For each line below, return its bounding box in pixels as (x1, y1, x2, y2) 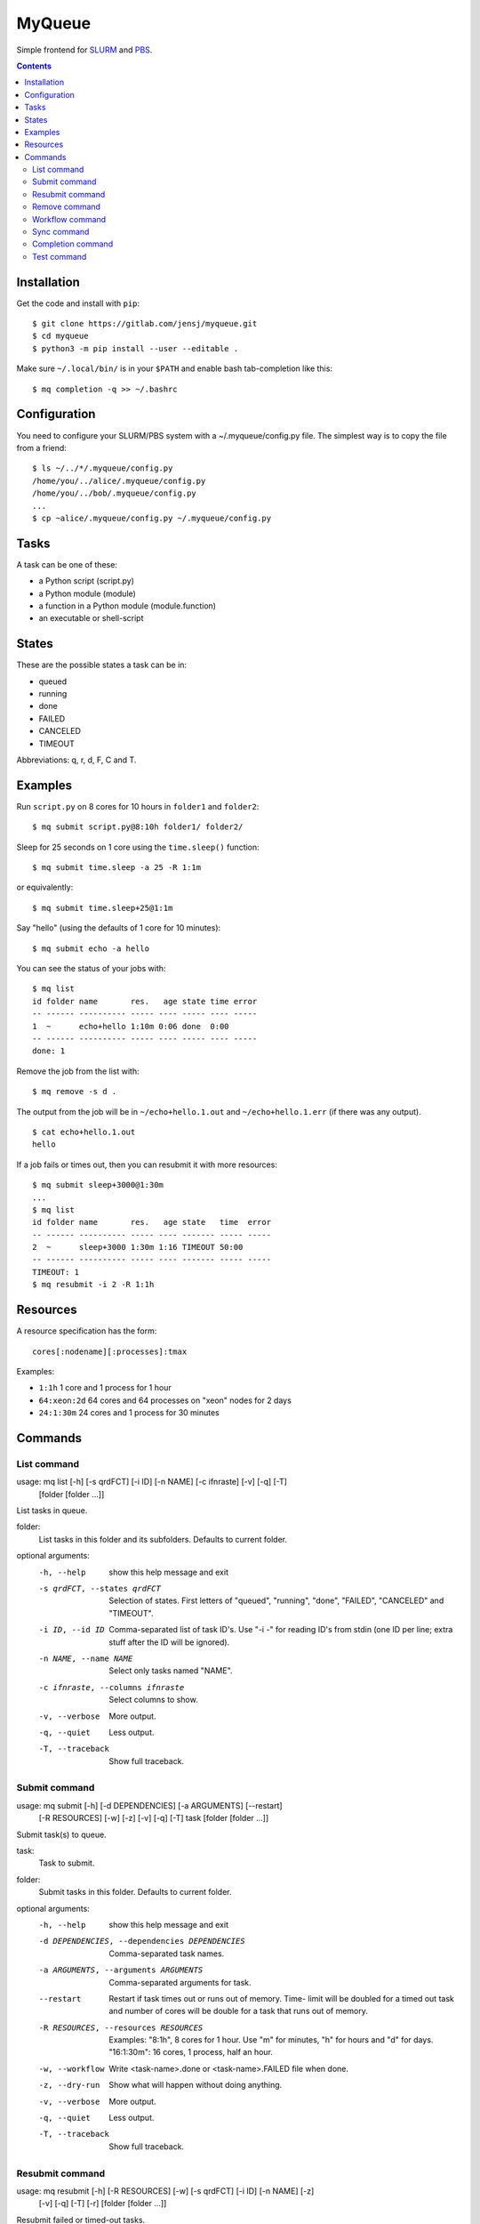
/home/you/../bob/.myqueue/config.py (32, 488, 197, 498)
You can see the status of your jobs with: (16, 963, 166, 974)
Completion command (32, 238, 114, 249)
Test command (32, 251, 87, 262)
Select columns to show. (108, 1695, 199, 1705)
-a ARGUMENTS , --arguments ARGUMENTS (38, 1965, 204, 1975)
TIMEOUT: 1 (32, 1267, 80, 1277)
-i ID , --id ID (38, 1624, 106, 1635)
